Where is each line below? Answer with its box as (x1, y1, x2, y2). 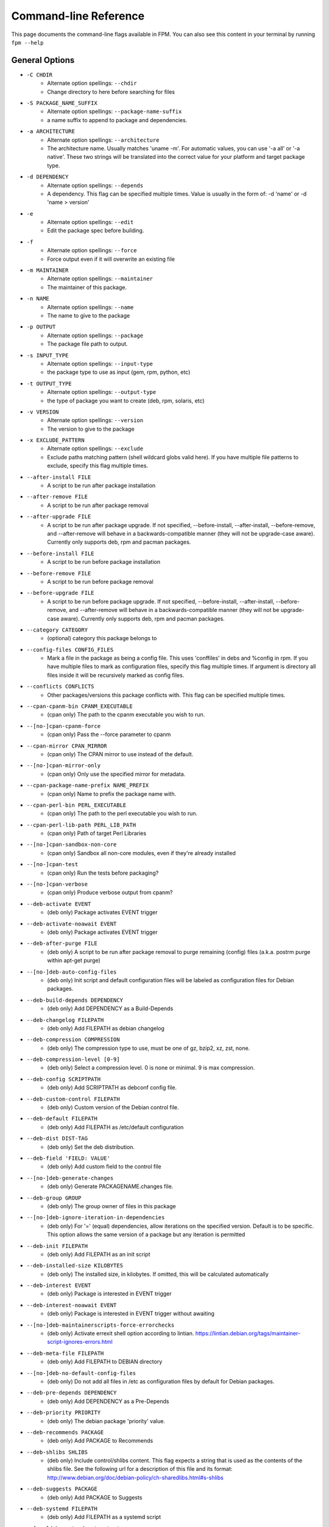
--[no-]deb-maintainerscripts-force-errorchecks (26, 1321, 175, 1328)
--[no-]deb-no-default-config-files (26, 1369, 136, 1377)
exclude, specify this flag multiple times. (47, 462, 149, 470)
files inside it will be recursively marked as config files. (47, 671, 185, 679)
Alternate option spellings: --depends (47, 181, 143, 189)
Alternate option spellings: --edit (47, 219, 134, 226)
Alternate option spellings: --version (47, 417, 143, 424)
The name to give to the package (47, 312, 130, 319)
